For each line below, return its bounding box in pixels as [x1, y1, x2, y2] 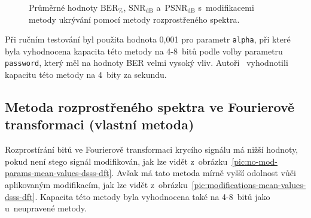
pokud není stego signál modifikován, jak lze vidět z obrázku [5, 155, 228, 167]
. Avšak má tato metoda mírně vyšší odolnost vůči [111, 166, 296, 179]
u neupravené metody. [5, 202, 87, 214]
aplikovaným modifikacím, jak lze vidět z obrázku [5, 178, 188, 191]
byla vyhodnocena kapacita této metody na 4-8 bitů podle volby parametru [5, 44, 283, 57]
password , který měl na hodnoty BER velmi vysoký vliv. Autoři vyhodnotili [5, 56, 288, 69]
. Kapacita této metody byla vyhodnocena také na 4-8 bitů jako [35, 190, 270, 202]
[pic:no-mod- [231, 155, 278, 167]
